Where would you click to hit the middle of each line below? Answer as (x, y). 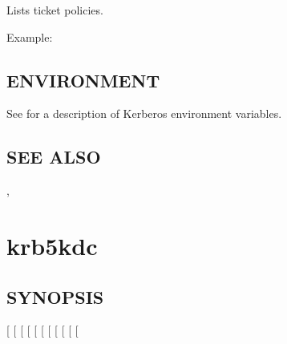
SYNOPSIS (55, 296)
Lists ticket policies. (55, 10)
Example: (30, 36)
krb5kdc (52, 245)
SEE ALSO (54, 157)
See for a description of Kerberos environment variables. (144, 113)
